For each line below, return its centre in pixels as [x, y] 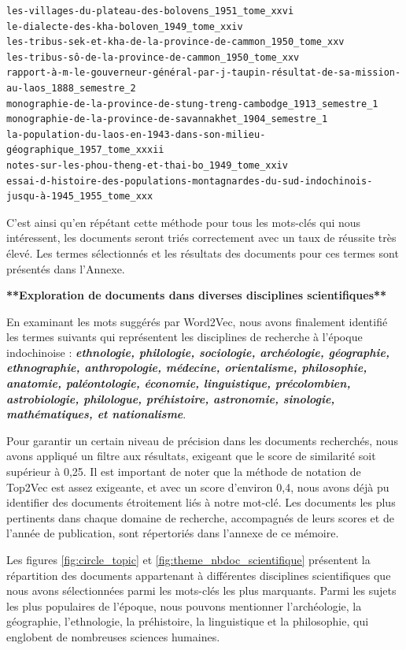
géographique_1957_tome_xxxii [85, 150]
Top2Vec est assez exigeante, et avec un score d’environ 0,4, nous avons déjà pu [198, 487]
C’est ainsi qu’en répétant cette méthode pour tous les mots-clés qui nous [184, 222]
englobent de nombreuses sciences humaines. [113, 636]
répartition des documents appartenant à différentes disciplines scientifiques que [199, 575]
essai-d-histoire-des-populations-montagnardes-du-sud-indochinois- [190, 181]
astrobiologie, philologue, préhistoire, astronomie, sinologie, [171, 398]
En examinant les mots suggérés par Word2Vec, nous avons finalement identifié [197, 321]
